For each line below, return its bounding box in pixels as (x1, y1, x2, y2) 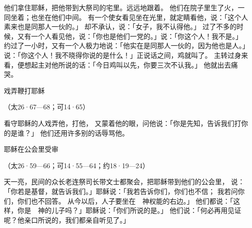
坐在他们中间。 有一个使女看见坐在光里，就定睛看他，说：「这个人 (37, 12, 248, 22)
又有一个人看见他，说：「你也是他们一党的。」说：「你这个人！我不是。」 (17, 31, 242, 41)
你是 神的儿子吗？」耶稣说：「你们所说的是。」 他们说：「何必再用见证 (17, 205, 241, 215)
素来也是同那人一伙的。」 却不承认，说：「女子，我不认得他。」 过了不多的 (4, 21, 237, 32)
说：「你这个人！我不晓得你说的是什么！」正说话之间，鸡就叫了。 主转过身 (4, 50, 241, 60)
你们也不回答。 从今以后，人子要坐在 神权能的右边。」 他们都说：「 (17, 195, 234, 206)
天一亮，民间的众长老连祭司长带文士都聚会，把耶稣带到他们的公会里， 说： (4, 176, 245, 187)
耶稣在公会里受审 (4, 144, 58, 154)
